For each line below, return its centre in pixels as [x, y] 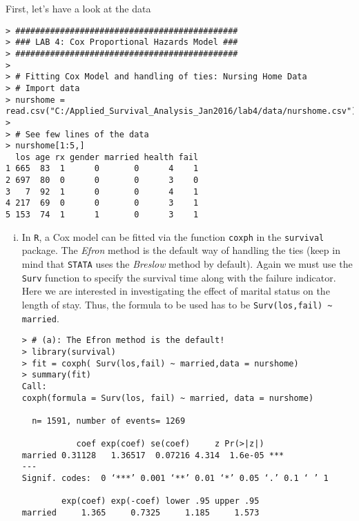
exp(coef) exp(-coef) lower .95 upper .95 [161, 501]
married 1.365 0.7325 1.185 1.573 [140, 513]
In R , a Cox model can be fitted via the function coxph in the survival [173, 236]
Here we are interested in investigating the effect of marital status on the [176, 291]
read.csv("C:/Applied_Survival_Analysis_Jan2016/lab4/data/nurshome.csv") [181, 111]
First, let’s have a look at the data [78, 8]
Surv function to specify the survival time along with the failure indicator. [179, 277]
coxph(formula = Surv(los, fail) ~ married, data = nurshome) [168, 398]
